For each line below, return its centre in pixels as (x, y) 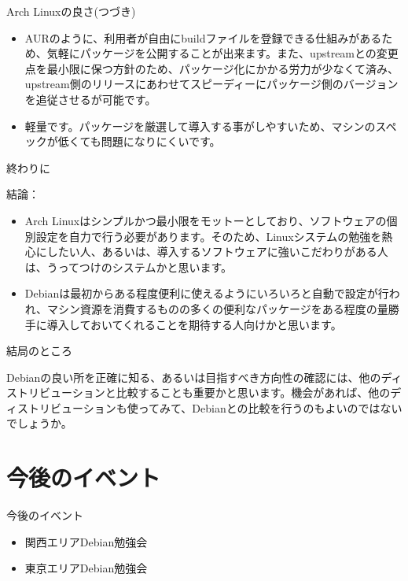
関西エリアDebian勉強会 (86, 541)
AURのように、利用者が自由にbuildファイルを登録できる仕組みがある (203, 37)
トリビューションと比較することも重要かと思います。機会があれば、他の (204, 392)
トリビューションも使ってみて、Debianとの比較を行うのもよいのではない (215, 407)
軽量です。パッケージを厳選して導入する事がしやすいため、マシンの (200, 126)
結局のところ (39, 351)
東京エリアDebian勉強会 (86, 568)
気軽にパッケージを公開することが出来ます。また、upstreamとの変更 (222, 53)
